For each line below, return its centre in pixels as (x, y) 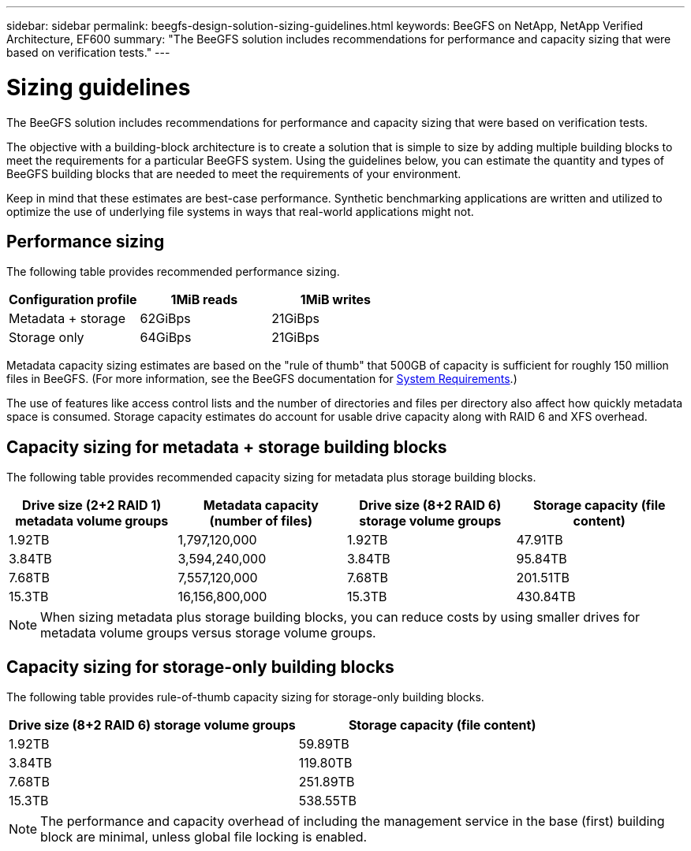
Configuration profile (73, 300)
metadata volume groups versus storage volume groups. (208, 633)
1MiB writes (336, 300)
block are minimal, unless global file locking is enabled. (204, 837)
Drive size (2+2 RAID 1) (92, 505)
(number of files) (261, 521)
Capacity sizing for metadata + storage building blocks (227, 447)
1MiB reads (204, 300)
